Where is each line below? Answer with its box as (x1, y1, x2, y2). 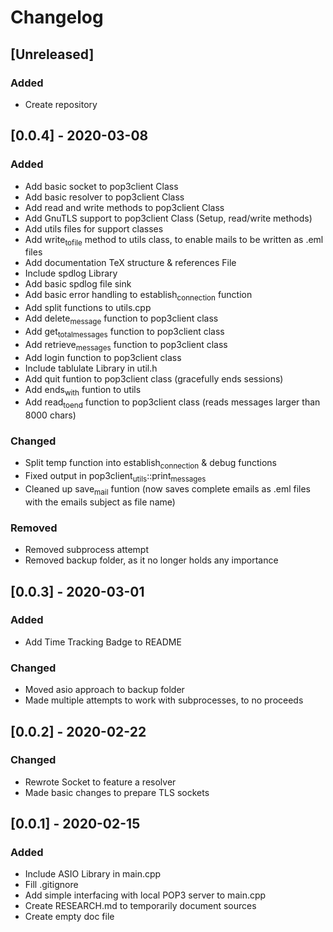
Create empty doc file (24, 911, 115, 923)
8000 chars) (24, 409, 77, 421)
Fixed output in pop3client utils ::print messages (24, 470, 207, 485)
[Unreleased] (10, 46, 95, 63)
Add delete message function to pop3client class (24, 312, 219, 326)
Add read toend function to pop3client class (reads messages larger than (24, 396, 321, 411)
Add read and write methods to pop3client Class (24, 201, 225, 213)
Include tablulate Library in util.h (24, 362, 158, 374)
